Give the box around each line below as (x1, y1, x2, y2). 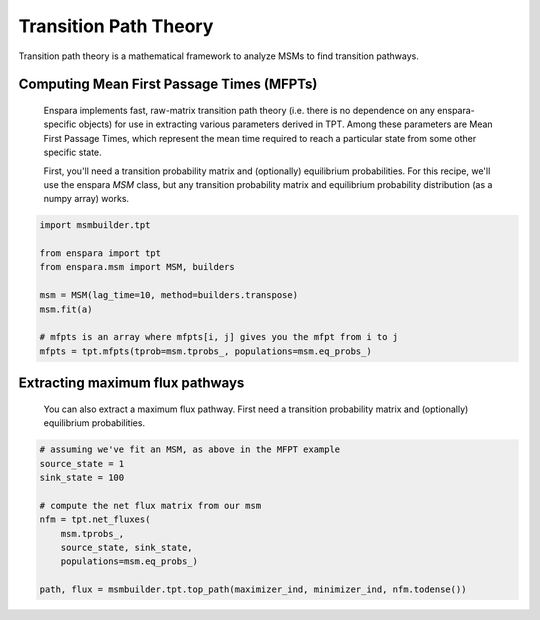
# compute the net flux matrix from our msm (39, 500, 262, 511)
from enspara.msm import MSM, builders (39, 261, 235, 273)
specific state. (43, 146, 102, 159)
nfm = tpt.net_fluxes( (39, 514, 151, 525)
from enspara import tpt (39, 248, 162, 259)
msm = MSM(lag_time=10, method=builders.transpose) (39, 290, 299, 301)
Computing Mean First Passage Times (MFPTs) (18, 76, 318, 93)
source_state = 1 (39, 458, 125, 469)
